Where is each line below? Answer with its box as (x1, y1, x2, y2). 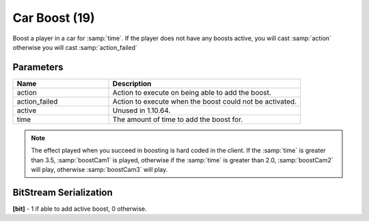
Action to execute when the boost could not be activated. (112, 96, 297, 106)
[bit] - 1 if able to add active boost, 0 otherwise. (12, 205, 147, 213)
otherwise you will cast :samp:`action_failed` (12, 43, 138, 51)
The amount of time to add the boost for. (112, 115, 243, 124)
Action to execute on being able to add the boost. (112, 87, 271, 97)
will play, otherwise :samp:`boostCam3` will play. (31, 166, 168, 174)
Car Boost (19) (12, 10, 95, 25)
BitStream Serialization (12, 186, 113, 198)
